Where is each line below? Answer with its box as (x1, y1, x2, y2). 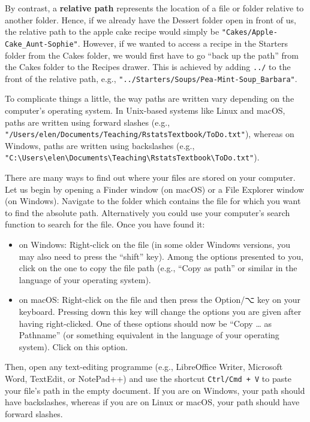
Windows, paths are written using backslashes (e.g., (5, 139, 195, 151)
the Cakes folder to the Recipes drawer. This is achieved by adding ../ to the (5, 60, 291, 73)
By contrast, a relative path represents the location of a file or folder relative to (5, 2, 304, 14)
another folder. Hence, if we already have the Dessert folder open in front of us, (5, 13, 296, 26)
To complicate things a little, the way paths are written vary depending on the (5, 92, 294, 105)
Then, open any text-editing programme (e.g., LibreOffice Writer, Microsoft (5, 360, 283, 373)
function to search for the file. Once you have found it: (5, 218, 205, 230)
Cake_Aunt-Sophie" (5, 40, 78, 48)
